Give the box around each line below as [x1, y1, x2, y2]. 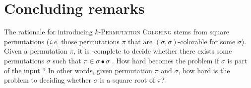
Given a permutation [4, 46, 67, 56]
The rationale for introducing [4, 27, 93, 37]
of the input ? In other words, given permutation [4, 65, 152, 75]
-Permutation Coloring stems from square [98, 27, 229, 37]
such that [53, 55, 81, 65]
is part [227, 55, 248, 65]
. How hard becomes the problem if [112, 55, 219, 65]
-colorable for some [178, 36, 236, 46]
